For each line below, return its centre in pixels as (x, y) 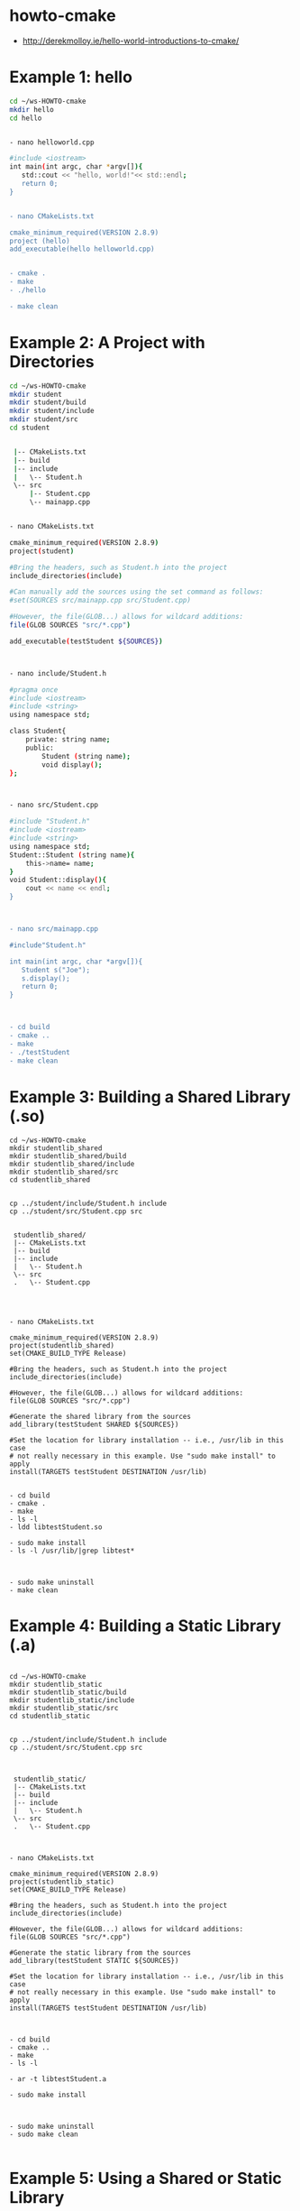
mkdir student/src (44, 419)
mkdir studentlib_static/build (68, 1692)
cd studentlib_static (50, 1716)
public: (40, 748)
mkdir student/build (48, 402)
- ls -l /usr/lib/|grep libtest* (72, 1551)
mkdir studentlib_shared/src (64, 1172)
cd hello (26, 118)
